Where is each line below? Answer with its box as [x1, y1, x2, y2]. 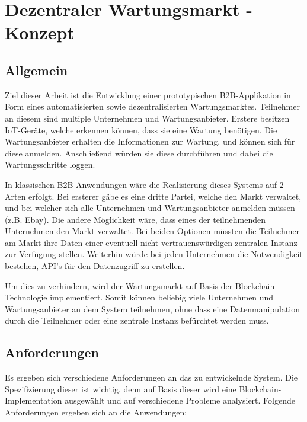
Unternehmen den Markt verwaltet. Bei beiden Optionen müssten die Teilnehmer [5, 225, 300, 237]
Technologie [5, 291, 47, 303]
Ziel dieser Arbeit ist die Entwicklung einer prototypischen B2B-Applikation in [5, 88, 291, 101]
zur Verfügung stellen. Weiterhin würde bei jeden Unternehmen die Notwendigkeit [5, 248, 303, 260]
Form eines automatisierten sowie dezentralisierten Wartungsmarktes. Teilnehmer [5, 100, 300, 113]
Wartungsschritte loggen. [5, 158, 95, 171]
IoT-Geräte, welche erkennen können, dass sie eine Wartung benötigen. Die [5, 123, 277, 136]
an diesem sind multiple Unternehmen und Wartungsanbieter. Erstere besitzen [5, 111, 290, 124]
